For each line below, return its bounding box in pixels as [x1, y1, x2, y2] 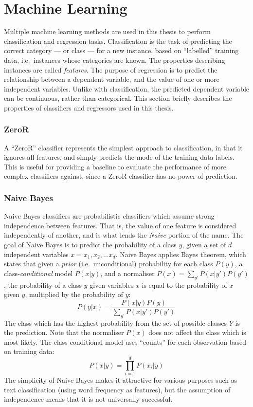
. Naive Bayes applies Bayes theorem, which [115, 249, 246, 259]
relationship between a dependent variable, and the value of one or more [4, 74, 219, 84]
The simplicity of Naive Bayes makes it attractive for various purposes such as [4, 375, 237, 385]
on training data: [4, 346, 54, 356]
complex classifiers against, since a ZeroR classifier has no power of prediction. [4, 171, 237, 181]
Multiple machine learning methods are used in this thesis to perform [4, 26, 211, 37]
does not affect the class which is [148, 327, 246, 337]
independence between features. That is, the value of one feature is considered [4, 220, 236, 230]
